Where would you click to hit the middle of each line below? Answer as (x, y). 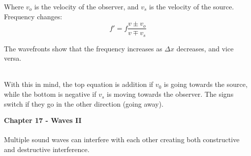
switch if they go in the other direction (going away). (84, 103)
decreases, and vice (205, 48)
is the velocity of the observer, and (86, 6)
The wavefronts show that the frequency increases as (83, 48)
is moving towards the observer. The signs (170, 94)
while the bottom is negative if (50, 94)
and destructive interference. (47, 149)
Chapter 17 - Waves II (43, 120)
